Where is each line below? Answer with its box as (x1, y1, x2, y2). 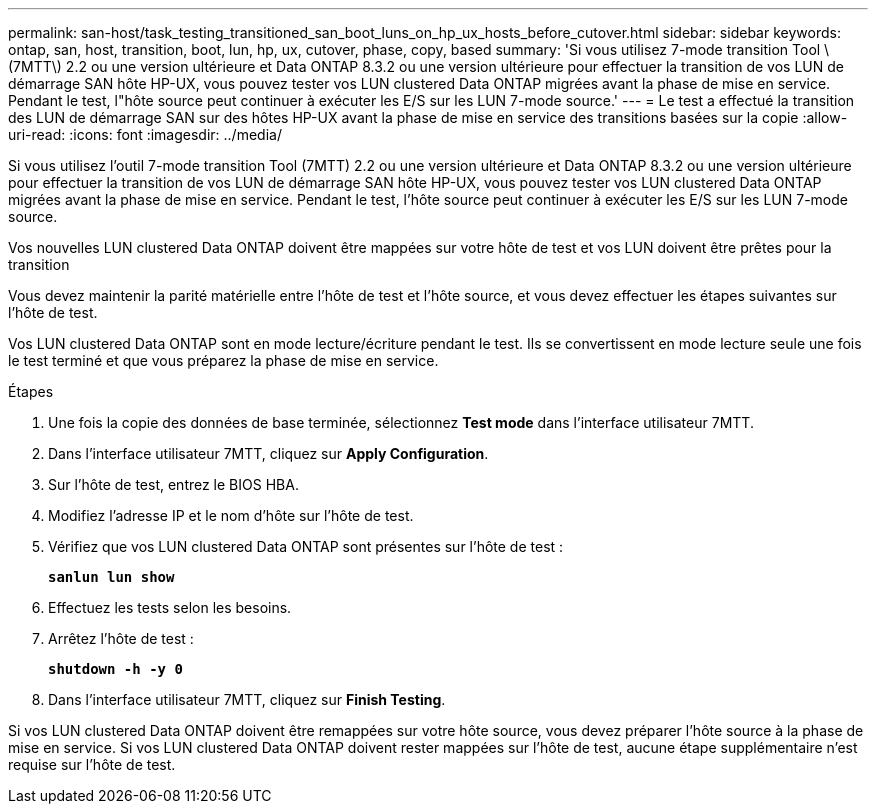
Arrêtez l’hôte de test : (48, 630, 194, 647)
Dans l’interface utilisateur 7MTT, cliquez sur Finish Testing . (48, 691, 446, 708)
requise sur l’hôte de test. (8, 756, 176, 773)
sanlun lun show (48, 569, 175, 585)
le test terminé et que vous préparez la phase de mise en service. (8, 352, 439, 369)
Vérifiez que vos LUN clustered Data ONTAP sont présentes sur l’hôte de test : (48, 538, 564, 555)
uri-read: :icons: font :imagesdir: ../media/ (8, 126, 282, 143)
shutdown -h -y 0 (48, 661, 183, 677)
